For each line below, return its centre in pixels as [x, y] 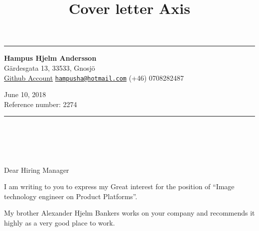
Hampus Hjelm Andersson [50, 58]
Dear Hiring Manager [37, 170]
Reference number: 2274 [41, 104]
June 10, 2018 [25, 94]
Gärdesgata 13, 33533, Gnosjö [50, 67]
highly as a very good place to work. [60, 222]
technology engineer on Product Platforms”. [71, 196]
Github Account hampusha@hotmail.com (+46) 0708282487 [94, 77]
